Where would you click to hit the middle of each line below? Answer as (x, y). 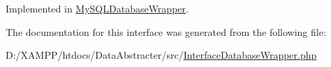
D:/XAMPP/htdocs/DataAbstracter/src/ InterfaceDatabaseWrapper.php (161, 55)
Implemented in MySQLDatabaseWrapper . (97, 8)
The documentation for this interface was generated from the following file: (166, 31)
